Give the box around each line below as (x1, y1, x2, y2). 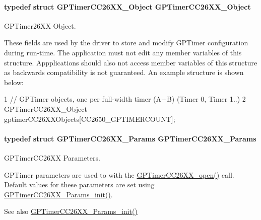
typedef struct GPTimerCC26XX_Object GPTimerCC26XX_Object (4, 1, 251, 12)
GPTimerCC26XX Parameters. (4, 152, 100, 163)
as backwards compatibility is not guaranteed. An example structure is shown (4, 67, 244, 78)
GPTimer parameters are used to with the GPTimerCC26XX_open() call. (4, 169, 234, 180)
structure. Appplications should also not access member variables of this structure (4, 57, 257, 67)
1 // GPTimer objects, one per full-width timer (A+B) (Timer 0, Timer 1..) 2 (4, 94, 246, 104)
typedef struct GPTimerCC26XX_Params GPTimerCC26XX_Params (4, 133, 256, 143)
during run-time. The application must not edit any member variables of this (4, 47, 242, 57)
